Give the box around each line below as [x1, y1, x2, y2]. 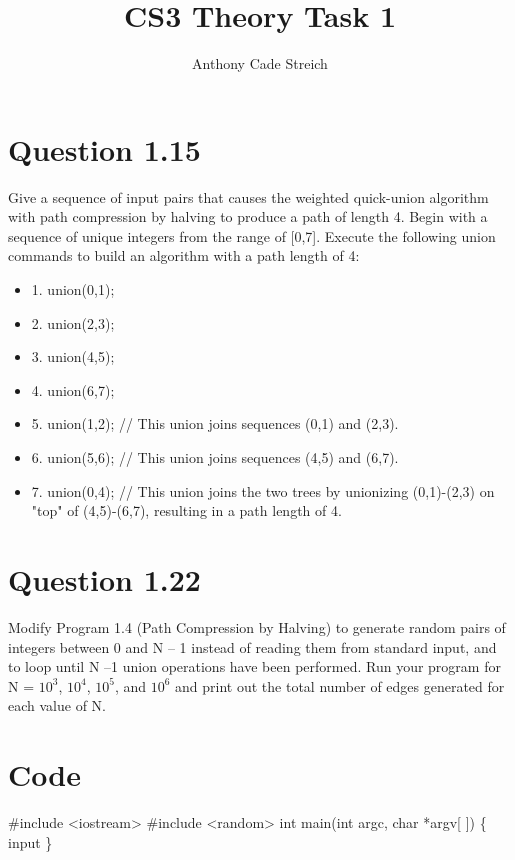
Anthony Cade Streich [192, 53, 328, 74]
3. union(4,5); [31, 346, 115, 367]
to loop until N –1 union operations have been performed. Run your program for [8, 656, 501, 677]
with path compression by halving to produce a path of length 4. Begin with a [8, 206, 488, 227]
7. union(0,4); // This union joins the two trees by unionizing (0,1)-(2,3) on [31, 480, 495, 501]
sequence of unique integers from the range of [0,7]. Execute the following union [8, 225, 496, 246]
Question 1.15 [8, 128, 201, 169]
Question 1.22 [8, 558, 201, 599]
